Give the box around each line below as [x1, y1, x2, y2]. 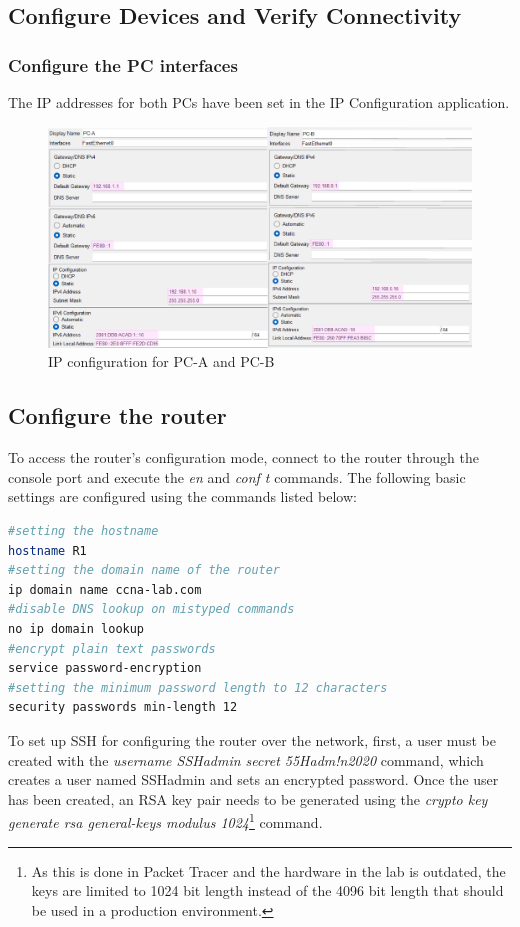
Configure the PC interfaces [8, 52, 238, 77]
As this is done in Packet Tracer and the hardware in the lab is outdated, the [31, 860, 506, 881]
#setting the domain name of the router [8, 563, 281, 578]
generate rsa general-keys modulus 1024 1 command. [8, 809, 323, 832]
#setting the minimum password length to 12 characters [8, 680, 388, 695]
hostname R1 [8, 543, 87, 558]
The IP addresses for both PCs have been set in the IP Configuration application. [8, 92, 510, 112]
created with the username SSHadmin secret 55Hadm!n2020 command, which [8, 749, 484, 770]
